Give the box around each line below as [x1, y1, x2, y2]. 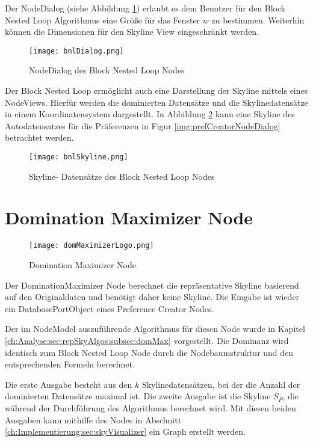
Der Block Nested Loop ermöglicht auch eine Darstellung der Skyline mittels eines [5, 84, 308, 97]
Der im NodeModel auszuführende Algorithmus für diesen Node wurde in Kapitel [5, 322, 305, 335]
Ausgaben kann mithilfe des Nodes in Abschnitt [5, 413, 182, 426]
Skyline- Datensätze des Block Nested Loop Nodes [29, 170, 215, 182]
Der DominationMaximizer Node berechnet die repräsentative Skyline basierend [5, 278, 299, 291]
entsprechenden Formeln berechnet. [5, 358, 135, 370]
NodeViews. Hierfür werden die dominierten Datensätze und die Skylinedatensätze [5, 96, 308, 108]
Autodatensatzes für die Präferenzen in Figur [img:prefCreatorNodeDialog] [5, 119, 280, 132]
